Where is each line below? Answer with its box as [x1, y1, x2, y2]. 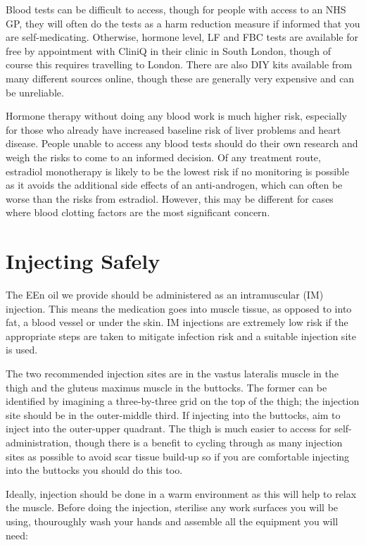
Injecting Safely [6, 246, 160, 275]
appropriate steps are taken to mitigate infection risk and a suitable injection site [6, 328, 356, 343]
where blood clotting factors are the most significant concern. [6, 205, 270, 220]
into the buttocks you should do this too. [6, 463, 183, 477]
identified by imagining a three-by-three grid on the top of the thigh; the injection [6, 394, 360, 408]
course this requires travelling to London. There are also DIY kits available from [6, 57, 353, 72]
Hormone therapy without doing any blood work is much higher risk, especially [6, 108, 348, 123]
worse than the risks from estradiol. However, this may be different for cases [6, 191, 334, 206]
